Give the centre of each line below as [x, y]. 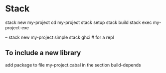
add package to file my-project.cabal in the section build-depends [73, 65]
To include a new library [43, 53]
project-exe [17, 27]
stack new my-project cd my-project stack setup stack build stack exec [79, 22]
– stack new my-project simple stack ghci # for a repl [60, 37]
